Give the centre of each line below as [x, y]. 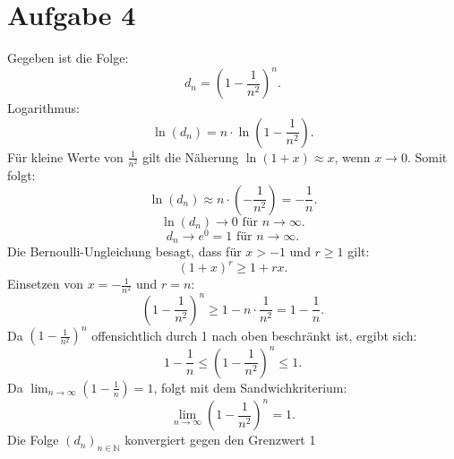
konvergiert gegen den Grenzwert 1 [220, 440]
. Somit [427, 156]
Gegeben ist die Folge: [68, 58]
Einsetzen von [46, 284]
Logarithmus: [43, 108]
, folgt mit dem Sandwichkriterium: [250, 387]
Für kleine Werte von [65, 156]
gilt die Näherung [191, 156]
